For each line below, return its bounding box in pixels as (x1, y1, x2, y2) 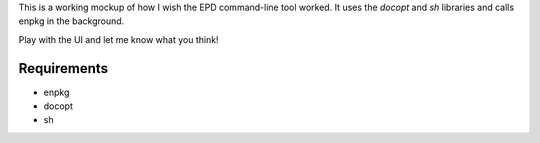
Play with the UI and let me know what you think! (18, 33, 219, 45)
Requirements (18, 60, 109, 77)
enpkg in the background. (18, 15, 125, 27)
